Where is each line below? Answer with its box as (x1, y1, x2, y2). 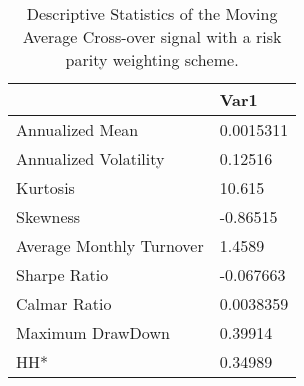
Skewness (16, 205, 81, 228)
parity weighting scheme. (65, 48, 239, 71)
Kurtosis (16, 176, 75, 199)
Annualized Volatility (16, 147, 165, 170)
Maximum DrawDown (16, 321, 170, 344)
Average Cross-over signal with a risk (22, 25, 282, 48)
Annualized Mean (16, 118, 139, 141)
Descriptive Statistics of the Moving (26, 2, 278, 25)
